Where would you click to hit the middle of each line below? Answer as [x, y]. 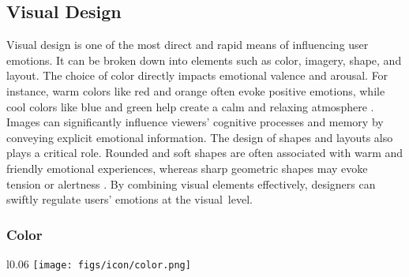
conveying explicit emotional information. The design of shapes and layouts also [200, 137]
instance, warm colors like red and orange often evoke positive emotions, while [196, 90]
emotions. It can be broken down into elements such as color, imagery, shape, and [204, 60]
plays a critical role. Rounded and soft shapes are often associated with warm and [205, 153]
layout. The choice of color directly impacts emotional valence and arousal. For [197, 75]
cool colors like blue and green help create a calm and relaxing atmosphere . [190, 106]
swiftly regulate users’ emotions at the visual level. [129, 199]
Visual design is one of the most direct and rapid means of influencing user [188, 45]
